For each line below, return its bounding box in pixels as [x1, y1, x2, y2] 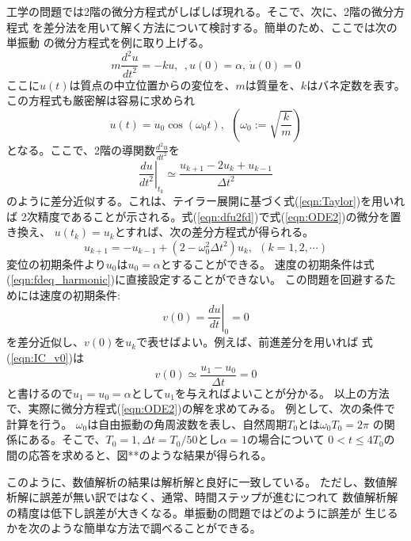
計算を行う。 [6, 415, 73, 432]
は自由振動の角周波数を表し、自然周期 [87, 415, 287, 432]
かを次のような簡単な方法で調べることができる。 [6, 520, 261, 536]
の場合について [247, 431, 325, 448]
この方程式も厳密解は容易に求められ [6, 92, 195, 109]
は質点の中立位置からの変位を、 [69, 76, 236, 93]
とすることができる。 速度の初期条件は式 [160, 255, 375, 272]
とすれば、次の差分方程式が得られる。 [114, 223, 314, 240]
